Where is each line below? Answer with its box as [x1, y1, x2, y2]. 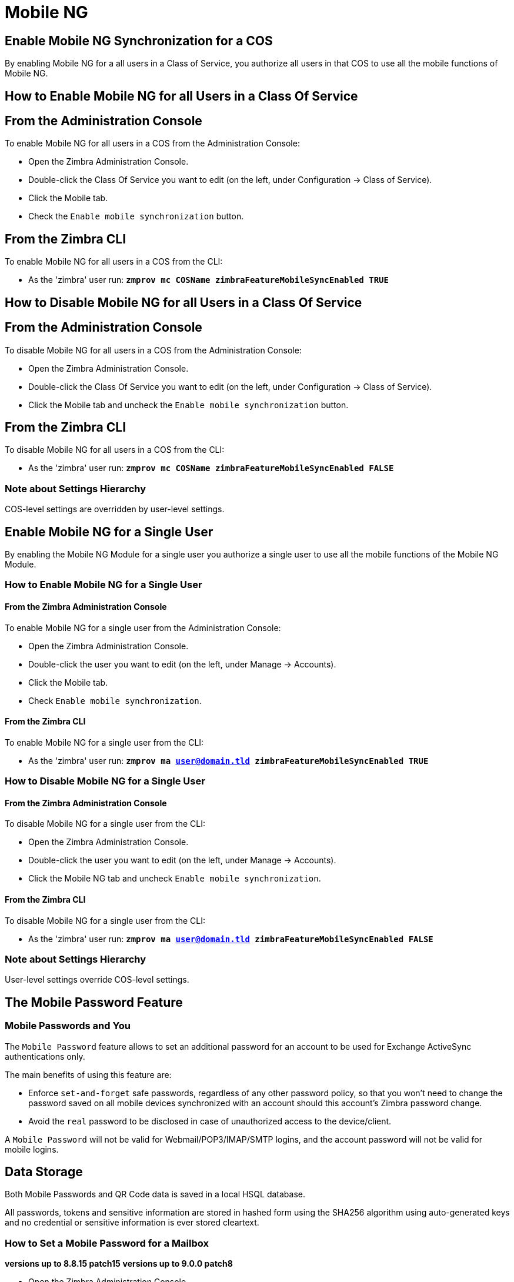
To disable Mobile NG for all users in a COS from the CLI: [5, 445, 225, 455]
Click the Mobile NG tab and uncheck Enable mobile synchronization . [28, 873, 321, 884]
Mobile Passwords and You [5, 1020, 131, 1032]
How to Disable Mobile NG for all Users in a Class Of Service [5, 295, 362, 310]
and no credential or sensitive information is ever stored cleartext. [5, 1217, 259, 1228]
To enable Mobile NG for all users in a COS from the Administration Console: [5, 138, 300, 149]
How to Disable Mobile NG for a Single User [5, 775, 205, 787]
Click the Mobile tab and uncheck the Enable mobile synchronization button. [28, 399, 349, 410]
